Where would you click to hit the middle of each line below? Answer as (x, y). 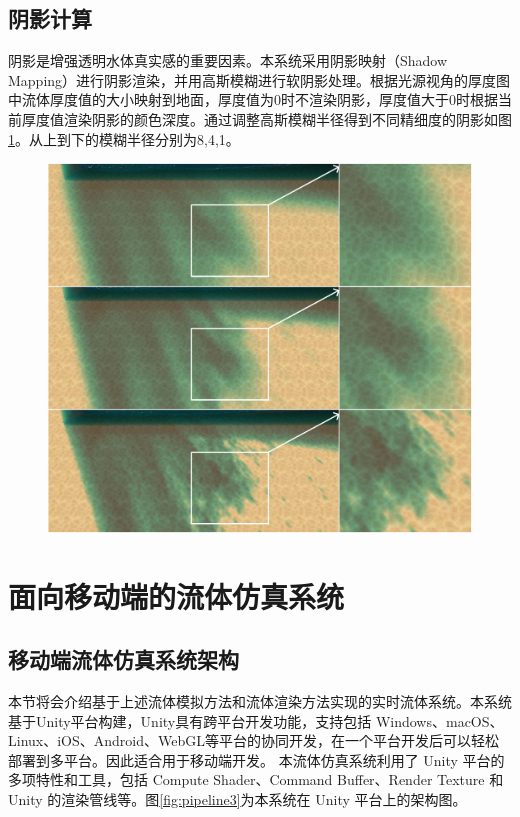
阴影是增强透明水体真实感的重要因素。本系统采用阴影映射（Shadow (228, 60)
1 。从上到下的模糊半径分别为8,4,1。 (124, 138)
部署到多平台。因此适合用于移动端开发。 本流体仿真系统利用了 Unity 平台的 (256, 759)
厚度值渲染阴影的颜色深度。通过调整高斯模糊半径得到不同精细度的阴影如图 (266, 118)
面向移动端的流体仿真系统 (176, 595)
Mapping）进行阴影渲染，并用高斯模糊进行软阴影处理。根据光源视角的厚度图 (259, 79)
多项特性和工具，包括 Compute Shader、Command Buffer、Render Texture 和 (256, 779)
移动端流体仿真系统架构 (123, 659)
